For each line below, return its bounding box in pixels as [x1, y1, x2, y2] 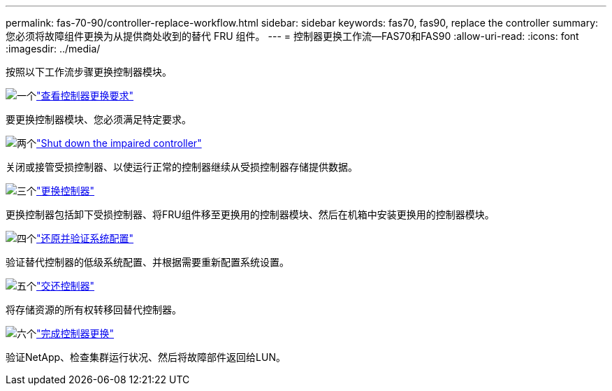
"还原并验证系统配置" [36, 232, 134, 244]
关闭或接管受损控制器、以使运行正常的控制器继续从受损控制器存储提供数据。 [6, 161, 358, 173]
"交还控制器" [36, 280, 95, 292]
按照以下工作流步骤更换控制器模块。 [6, 66, 172, 78]
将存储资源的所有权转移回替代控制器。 [6, 304, 182, 315]
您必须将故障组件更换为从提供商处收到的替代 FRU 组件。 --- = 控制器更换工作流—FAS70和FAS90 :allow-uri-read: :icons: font [6, 30, 579, 42]
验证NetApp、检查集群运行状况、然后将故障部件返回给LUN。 [6, 351, 286, 363]
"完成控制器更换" [36, 327, 115, 339]
